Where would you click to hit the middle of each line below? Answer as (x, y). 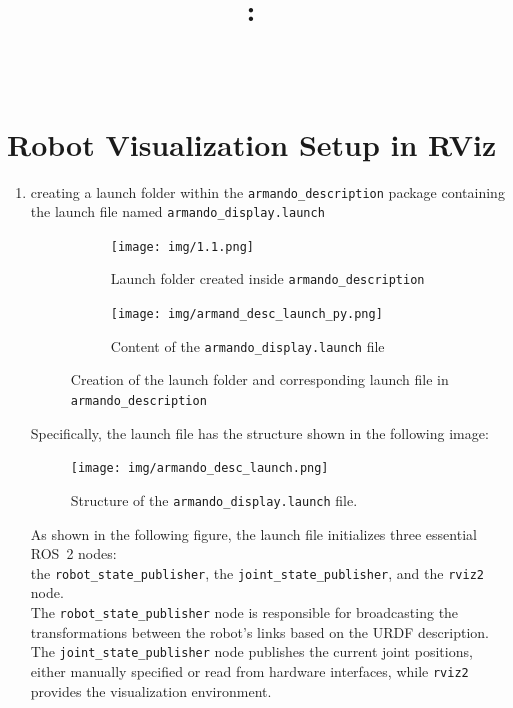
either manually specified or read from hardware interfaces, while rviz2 (249, 670)
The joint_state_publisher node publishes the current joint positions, (251, 651)
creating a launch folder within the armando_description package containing (267, 191)
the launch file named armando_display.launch (177, 211)
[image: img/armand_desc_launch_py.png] (246, 314)
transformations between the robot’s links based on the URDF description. (259, 631)
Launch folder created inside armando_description (267, 278)
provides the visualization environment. (151, 690)
